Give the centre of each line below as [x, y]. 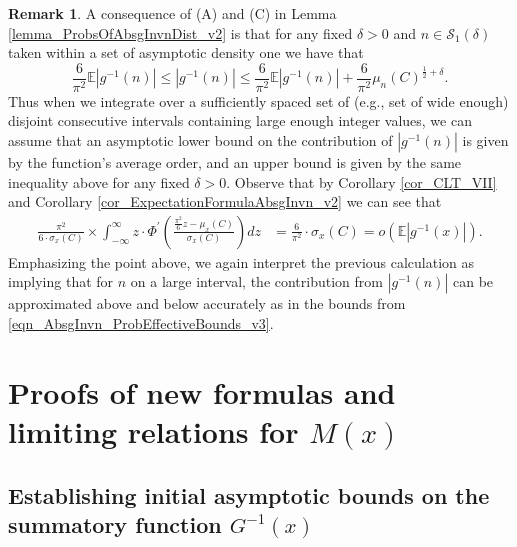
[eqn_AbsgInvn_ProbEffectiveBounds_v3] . [141, 323]
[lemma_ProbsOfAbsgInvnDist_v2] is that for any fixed [180, 32]
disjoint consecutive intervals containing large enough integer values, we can [240, 120]
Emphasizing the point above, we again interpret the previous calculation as [241, 261]
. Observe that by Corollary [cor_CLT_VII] [361, 181]
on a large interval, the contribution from [256, 281]
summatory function [115, 523]
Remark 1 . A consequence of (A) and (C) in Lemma [172, 13]
